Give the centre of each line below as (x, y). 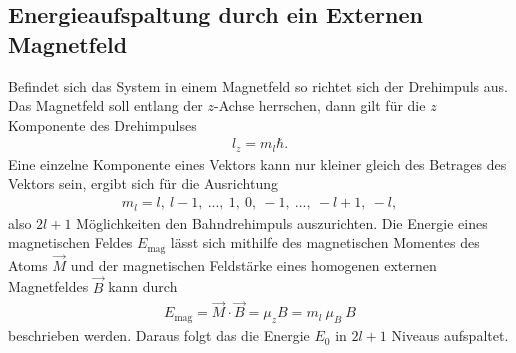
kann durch (143, 286)
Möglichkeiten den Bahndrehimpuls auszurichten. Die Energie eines (282, 222)
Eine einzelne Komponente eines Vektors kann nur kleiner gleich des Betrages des (257, 163)
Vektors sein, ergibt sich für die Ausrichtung (143, 183)
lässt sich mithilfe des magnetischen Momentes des (325, 242)
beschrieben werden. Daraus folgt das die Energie (159, 335)
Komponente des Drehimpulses (102, 124)
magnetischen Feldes (70, 242)
